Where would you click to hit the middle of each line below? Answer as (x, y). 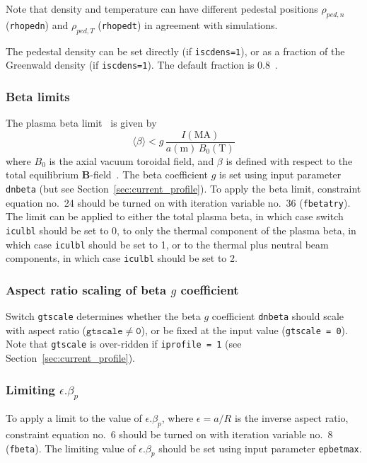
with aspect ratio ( (46, 330)
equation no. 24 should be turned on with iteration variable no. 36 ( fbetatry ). (178, 202)
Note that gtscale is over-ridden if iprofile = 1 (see (124, 344)
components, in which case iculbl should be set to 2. (122, 258)
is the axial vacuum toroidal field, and (132, 160)
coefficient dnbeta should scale (278, 316)
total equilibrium (42, 175)
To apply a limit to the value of (74, 418)
